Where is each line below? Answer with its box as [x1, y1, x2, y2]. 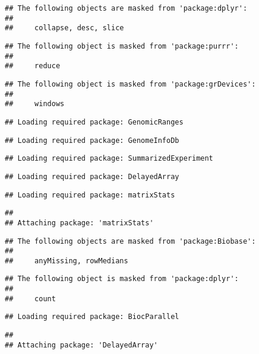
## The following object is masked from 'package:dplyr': [5, 275, 239, 283]
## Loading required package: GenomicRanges [5, 117, 184, 126]
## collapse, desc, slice [5, 24, 124, 33]
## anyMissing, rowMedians [5, 256, 128, 265]
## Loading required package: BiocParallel [5, 312, 179, 321]
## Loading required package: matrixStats [5, 190, 175, 199]
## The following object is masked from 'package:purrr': [5, 42, 239, 50]
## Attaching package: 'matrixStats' [5, 218, 154, 227]
